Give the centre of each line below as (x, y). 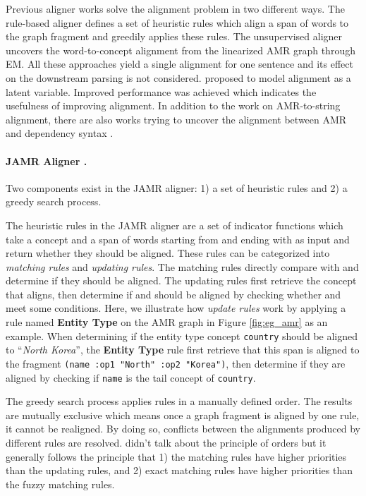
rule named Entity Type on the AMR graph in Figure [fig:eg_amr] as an (167, 322)
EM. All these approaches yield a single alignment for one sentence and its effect (179, 64)
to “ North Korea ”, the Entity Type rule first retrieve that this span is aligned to (183, 350)
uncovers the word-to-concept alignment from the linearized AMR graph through (181, 50)
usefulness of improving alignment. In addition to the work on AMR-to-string (173, 105)
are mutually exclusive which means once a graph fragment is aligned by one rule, (183, 415)
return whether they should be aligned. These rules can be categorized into (168, 253)
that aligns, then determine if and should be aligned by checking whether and (173, 294)
